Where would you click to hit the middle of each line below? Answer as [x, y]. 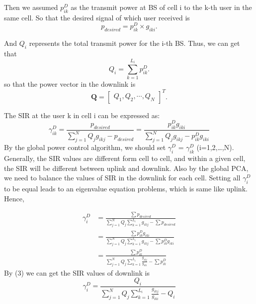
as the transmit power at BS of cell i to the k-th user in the [161, 7]
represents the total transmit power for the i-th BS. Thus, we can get [134, 43]
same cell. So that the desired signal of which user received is [97, 17]
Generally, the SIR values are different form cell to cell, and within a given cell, [125, 158]
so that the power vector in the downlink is [70, 84]
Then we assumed [31, 7]
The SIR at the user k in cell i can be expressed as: [82, 115]
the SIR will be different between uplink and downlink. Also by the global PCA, [126, 168]
